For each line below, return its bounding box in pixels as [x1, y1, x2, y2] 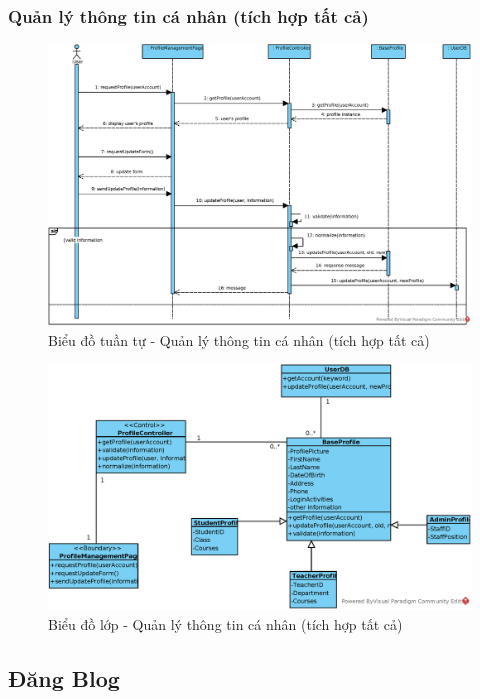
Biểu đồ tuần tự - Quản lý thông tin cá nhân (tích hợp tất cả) [48, 329, 430, 350]
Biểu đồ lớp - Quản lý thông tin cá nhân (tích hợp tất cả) [48, 613, 403, 634]
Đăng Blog [8, 662, 120, 693]
